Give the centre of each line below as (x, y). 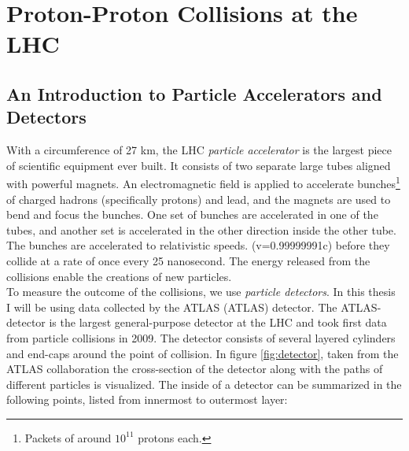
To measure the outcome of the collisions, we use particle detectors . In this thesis (201, 292)
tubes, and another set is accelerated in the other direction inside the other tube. (201, 229)
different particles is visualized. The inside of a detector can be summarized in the (204, 384)
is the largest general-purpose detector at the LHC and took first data (218, 322)
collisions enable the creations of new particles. (119, 276)
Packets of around (68, 437)
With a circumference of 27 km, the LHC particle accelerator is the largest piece (199, 150)
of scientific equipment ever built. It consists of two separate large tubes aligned (199, 165)
